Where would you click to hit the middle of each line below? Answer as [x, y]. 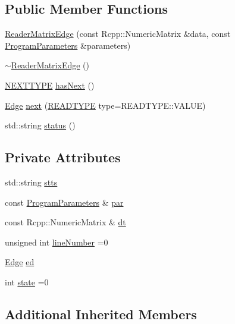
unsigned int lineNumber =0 [57, 242]
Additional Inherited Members [101, 314]
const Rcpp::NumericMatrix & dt [65, 222]
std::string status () [40, 125]
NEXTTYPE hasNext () [50, 85]
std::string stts [31, 182]
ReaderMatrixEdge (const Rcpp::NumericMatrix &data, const [118, 34]
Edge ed [20, 262]
